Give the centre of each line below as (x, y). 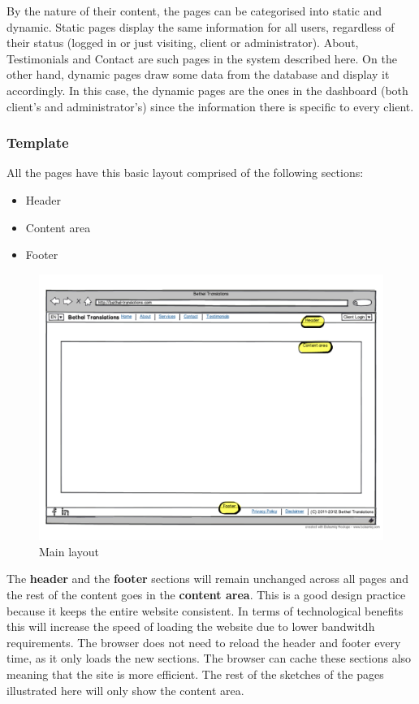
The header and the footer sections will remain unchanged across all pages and (207, 579)
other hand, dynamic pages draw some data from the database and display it (198, 74)
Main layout (69, 551)
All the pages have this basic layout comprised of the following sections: (185, 173)
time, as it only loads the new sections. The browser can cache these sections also (209, 658)
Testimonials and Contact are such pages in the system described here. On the (202, 58)
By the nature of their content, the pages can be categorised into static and (194, 11)
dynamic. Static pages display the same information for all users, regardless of (201, 26)
